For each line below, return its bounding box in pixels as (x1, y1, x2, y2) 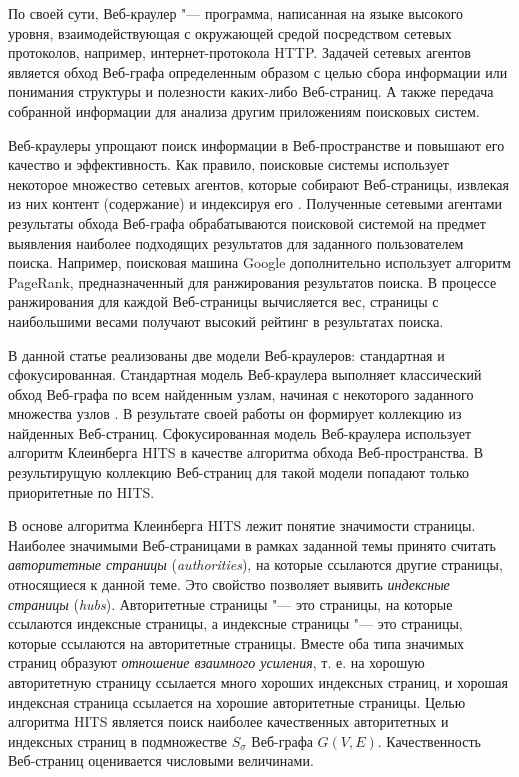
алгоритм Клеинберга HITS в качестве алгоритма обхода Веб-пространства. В (8, 442, 483, 463)
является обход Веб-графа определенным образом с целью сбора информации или (8, 61, 508, 82)
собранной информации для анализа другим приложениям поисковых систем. (8, 100, 480, 121)
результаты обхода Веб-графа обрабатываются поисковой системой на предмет (8, 212, 486, 233)
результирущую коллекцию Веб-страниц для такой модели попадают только (8, 462, 470, 483)
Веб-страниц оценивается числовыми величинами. (8, 750, 314, 771)
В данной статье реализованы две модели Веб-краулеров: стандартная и (8, 344, 445, 365)
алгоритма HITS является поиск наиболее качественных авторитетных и (8, 711, 449, 732)
